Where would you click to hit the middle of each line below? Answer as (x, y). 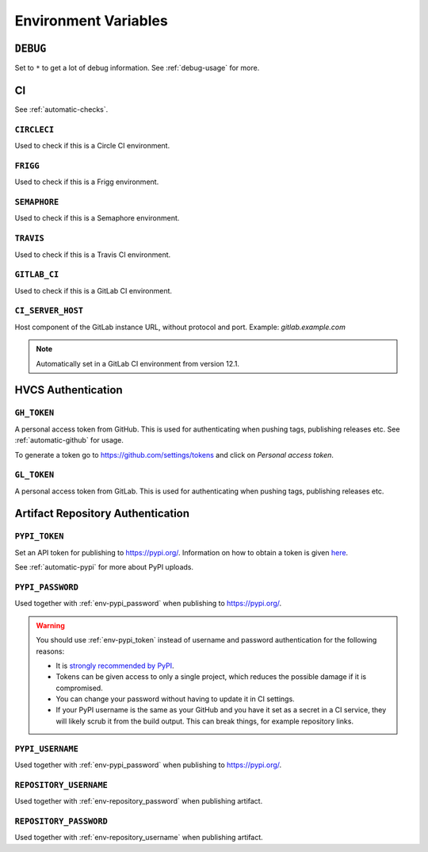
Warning (50, 625)
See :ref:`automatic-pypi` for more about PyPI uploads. (104, 567)
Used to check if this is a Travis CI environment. (93, 255)
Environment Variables (91, 21)
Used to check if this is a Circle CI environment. (92, 146)
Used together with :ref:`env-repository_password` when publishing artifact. (139, 801)
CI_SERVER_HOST (49, 311)
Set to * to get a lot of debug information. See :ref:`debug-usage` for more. (137, 68)
